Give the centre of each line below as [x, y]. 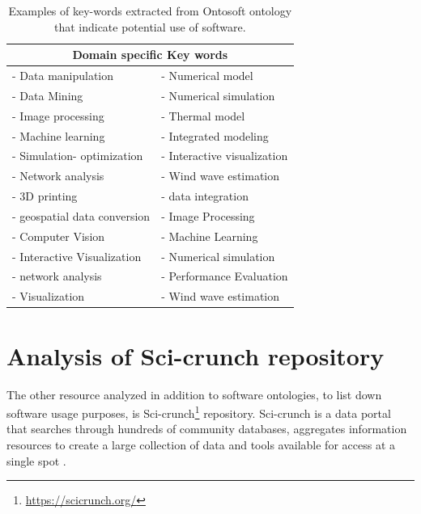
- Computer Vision [59, 236]
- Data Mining [48, 95]
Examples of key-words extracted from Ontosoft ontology [150, 11]
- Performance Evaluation [225, 276]
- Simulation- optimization [78, 156]
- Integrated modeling [215, 135]
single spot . [36, 460]
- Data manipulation [63, 76]
